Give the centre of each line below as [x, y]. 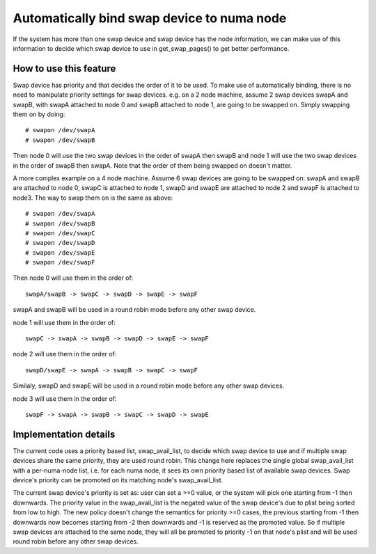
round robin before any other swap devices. [76, 541]
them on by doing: [39, 114]
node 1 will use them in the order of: [64, 322]
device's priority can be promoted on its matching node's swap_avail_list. [118, 480]
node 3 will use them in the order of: [65, 398]
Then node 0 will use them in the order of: [73, 278]
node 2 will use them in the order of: [65, 354]
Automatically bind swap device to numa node [150, 18]
